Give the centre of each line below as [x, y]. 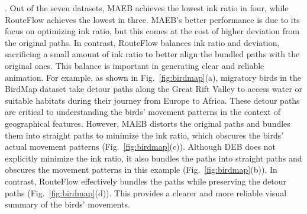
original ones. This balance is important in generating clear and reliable [135, 65]
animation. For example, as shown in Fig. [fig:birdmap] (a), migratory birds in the [153, 77]
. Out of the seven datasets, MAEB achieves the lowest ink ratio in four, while [147, 8]
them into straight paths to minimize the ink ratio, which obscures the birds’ [144, 135]
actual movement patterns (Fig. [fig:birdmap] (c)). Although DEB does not [140, 146]
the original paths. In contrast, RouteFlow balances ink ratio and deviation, [142, 42]
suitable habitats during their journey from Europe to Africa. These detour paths [152, 100]
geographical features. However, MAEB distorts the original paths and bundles [148, 123]
